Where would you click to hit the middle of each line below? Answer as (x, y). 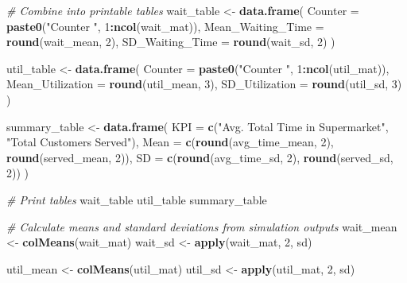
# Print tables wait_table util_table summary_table (137, 199)
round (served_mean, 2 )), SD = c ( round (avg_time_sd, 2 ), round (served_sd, (200, 157)
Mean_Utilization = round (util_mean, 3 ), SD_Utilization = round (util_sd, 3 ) (204, 84)
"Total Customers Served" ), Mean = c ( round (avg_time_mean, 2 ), (170, 142)
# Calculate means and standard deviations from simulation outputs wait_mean (202, 226)
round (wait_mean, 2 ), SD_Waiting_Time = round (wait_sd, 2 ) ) (171, 42)
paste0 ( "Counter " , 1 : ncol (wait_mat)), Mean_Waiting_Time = (165, 26)
